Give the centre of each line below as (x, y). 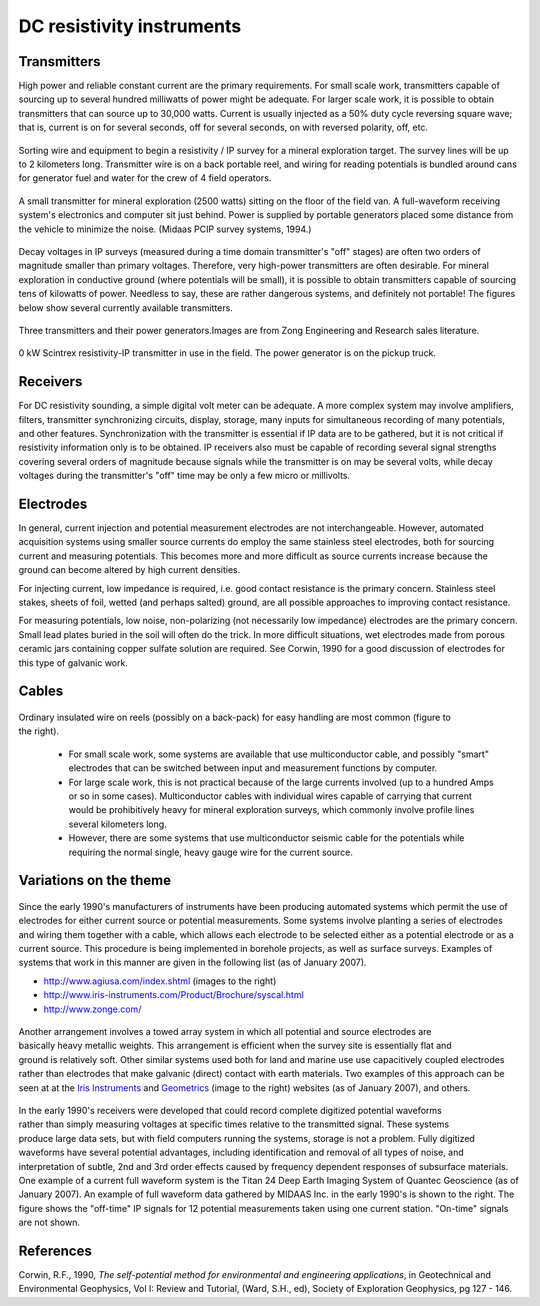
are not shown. (49, 1222)
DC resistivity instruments (130, 26)
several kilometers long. (117, 824)
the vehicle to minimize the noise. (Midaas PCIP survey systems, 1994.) (165, 229)
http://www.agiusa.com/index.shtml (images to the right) (160, 981)
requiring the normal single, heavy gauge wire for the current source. (211, 852)
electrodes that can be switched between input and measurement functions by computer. (253, 768)
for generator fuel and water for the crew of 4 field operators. (145, 178)
